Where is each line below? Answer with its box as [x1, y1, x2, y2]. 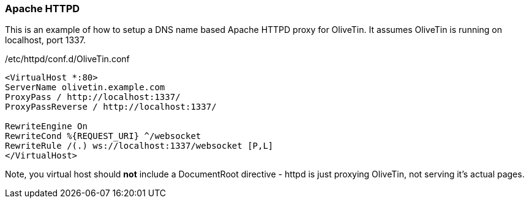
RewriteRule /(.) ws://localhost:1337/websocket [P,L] [5, 141, 274, 151]
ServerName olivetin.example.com [5, 82, 165, 93]
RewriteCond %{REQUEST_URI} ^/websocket [5, 131, 201, 141]
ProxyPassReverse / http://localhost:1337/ [5, 102, 217, 112]
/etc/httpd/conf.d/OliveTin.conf [5, 54, 130, 65]
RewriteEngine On [5, 121, 88, 132]
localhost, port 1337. [5, 35, 86, 46]
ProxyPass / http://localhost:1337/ [5, 92, 181, 102]
